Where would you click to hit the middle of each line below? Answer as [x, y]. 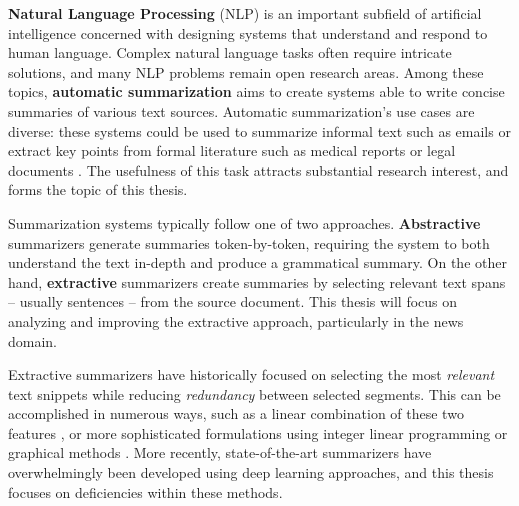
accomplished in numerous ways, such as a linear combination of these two [236, 413]
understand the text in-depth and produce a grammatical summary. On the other [257, 262]
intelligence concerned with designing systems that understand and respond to [248, 32]
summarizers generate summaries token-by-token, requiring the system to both [249, 242]
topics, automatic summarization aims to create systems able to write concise [256, 91]
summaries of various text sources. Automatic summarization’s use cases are [241, 110]
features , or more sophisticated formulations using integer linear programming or [258, 432]
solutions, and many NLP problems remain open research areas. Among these [246, 71]
